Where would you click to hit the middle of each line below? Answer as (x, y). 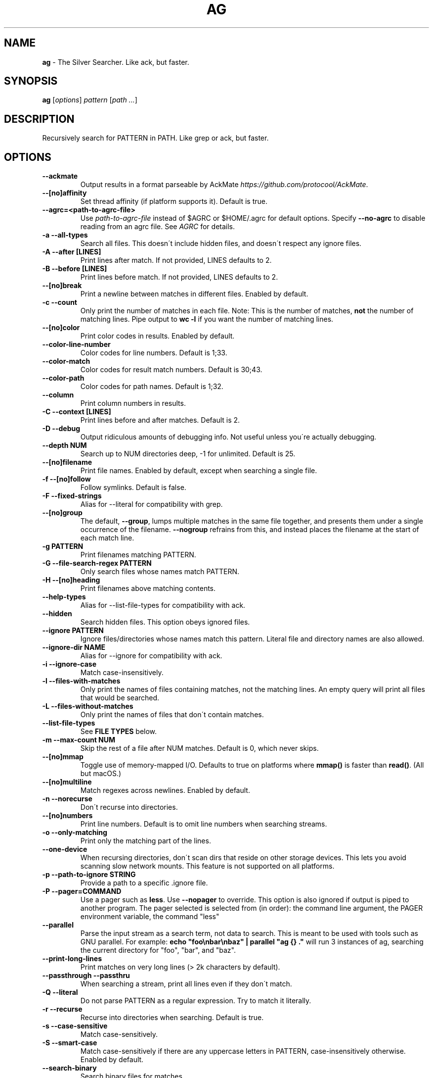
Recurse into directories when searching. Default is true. (172, 1018)
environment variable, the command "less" (150, 917)
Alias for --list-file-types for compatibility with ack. (163, 605)
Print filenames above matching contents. (148, 588)
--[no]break (62, 286)
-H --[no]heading (71, 580)
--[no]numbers (67, 816)
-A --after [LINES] (72, 252)
